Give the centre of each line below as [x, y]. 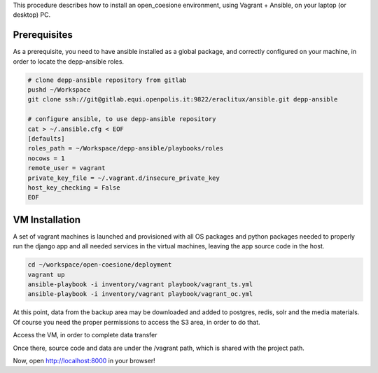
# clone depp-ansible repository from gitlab [107, 80]
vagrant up [46, 274]
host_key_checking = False [74, 188]
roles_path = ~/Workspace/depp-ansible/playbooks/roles [126, 148]
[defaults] [46, 139]
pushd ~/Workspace [59, 90]
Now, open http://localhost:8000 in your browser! [84, 360]
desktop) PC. [32, 15]
